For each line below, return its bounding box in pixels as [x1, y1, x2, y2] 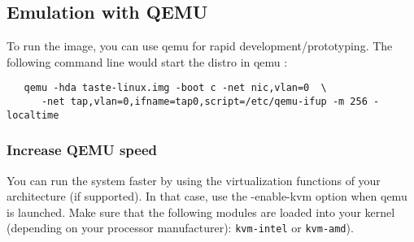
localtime [7, 109, 59, 121]
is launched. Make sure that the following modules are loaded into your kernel [7, 203, 395, 220]
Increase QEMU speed [7, 140, 157, 160]
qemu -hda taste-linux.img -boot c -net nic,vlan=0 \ [24, 82, 327, 94]
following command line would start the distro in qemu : [7, 53, 288, 70]
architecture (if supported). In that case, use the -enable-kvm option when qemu [7, 188, 407, 205]
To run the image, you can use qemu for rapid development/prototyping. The [7, 37, 393, 54]
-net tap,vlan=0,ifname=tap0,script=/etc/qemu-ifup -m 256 [41, 96, 368, 108]
